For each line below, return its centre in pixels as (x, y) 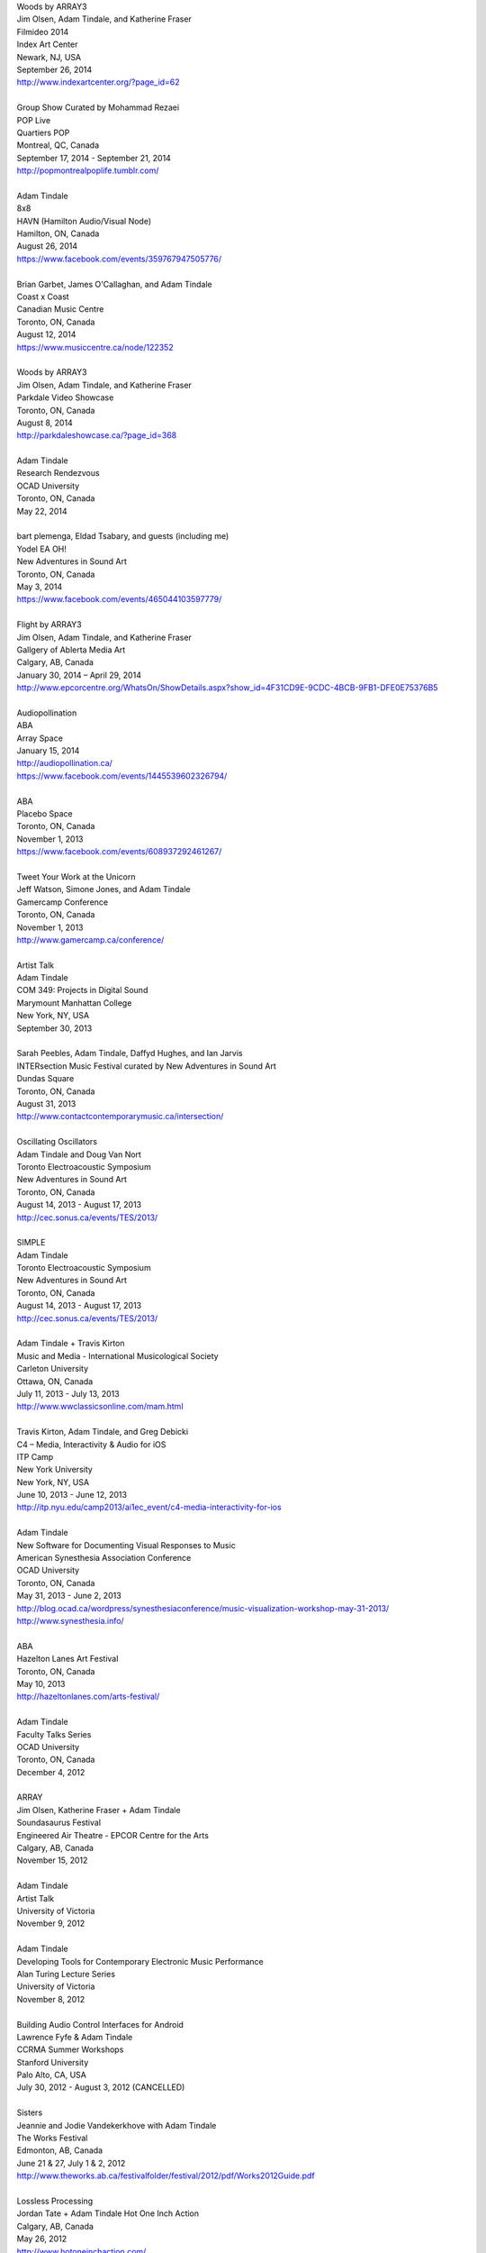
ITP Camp (35, 1456)
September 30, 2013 (54, 1028)
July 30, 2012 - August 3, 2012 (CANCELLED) (101, 2087)
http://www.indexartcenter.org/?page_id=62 (98, 82)
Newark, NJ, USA (49, 57)
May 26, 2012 (42, 2239)
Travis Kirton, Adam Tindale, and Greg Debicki (103, 1432)
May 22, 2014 (42, 511)
